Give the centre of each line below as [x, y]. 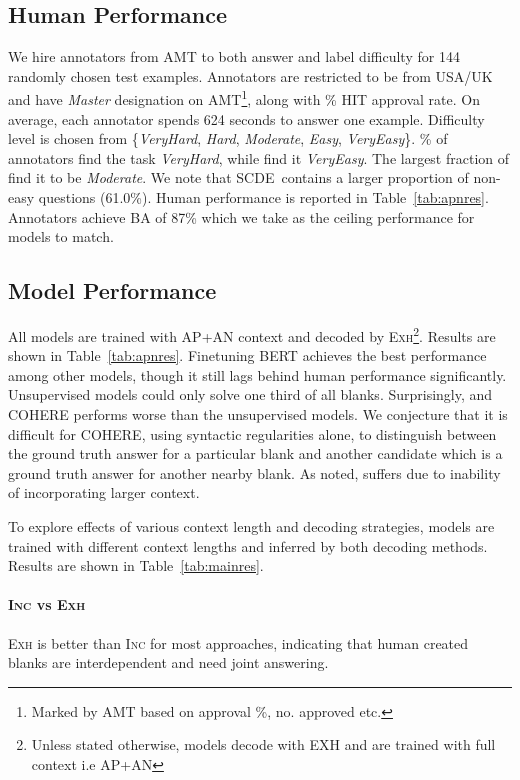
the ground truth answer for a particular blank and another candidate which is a [255, 453]
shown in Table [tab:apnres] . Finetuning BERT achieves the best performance [247, 355]
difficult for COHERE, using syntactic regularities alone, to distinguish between [252, 433]
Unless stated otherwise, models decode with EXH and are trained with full [263, 744]
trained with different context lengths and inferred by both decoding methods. [248, 545]
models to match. [61, 236]
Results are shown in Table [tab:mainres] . [136, 565]
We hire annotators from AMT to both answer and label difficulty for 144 [234, 56]
